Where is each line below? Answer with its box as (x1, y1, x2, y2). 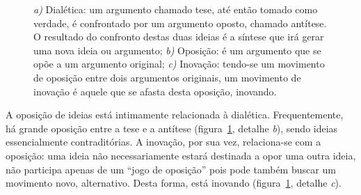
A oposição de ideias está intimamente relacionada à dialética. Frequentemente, (6, 107, 344, 122)
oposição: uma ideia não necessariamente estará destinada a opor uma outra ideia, (6, 148, 356, 162)
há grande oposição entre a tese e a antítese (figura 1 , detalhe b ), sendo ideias (6, 120, 338, 135)
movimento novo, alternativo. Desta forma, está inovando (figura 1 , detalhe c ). (6, 175, 342, 190)
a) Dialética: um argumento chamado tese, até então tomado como (33, 2, 318, 16)
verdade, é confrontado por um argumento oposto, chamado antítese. (33, 15, 327, 30)
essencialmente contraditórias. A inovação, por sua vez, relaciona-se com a (6, 134, 321, 149)
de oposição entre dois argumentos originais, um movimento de (33, 70, 301, 84)
